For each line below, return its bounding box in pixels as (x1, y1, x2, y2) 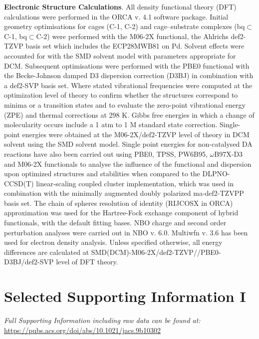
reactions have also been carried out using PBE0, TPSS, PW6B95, (4, 148, 208, 159)
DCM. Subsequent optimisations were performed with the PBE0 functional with (4, 60, 250, 71)
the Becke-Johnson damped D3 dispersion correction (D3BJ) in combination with (4, 70, 254, 81)
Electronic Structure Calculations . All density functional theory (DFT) (4, 2, 237, 12)
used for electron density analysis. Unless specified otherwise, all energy (4, 237, 223, 247)
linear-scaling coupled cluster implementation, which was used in (36, 178, 234, 188)
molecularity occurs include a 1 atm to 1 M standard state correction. (4, 119, 218, 130)
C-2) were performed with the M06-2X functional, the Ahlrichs (36, 31, 229, 41)
